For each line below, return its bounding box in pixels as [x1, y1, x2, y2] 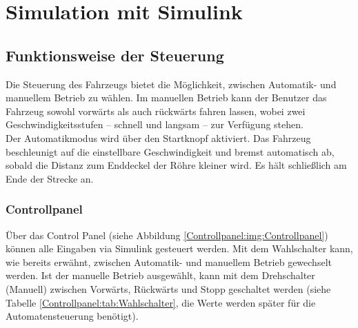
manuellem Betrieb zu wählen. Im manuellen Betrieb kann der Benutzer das [6, 90, 327, 105]
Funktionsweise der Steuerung [6, 44, 224, 65]
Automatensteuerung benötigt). [6, 309, 139, 323]
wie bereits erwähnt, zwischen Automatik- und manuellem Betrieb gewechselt [6, 254, 332, 269]
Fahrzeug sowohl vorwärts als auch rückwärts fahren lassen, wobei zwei [6, 103, 306, 118]
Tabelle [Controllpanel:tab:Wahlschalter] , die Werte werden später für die [6, 295, 316, 309]
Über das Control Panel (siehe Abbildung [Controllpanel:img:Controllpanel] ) [6, 227, 328, 242]
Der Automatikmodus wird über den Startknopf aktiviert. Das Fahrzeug [6, 130, 311, 145]
